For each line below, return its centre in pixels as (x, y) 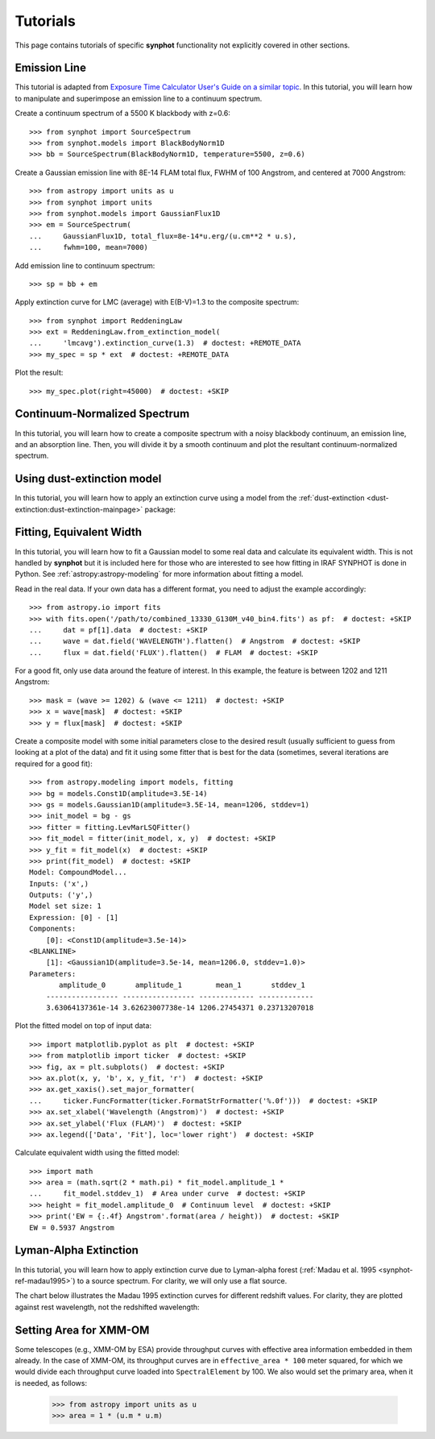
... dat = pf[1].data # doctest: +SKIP (119, 630)
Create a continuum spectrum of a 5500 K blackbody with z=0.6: (123, 114)
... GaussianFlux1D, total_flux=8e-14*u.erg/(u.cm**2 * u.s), (163, 236)
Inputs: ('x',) (59, 883)
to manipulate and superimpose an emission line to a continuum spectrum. (139, 98)
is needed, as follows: (51, 1383)
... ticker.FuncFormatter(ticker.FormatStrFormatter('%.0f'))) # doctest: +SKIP (203, 1101)
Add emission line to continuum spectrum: (85, 265)
